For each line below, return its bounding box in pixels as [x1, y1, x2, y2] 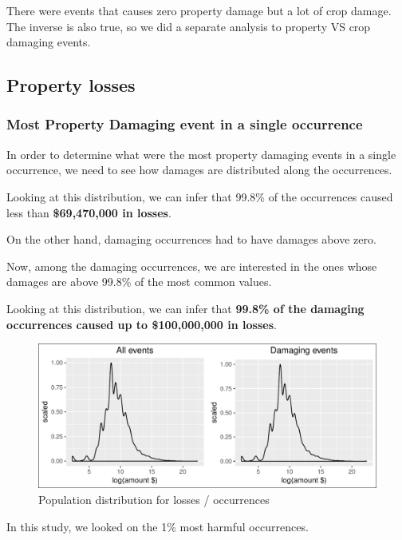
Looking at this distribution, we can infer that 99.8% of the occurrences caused [6, 188, 393, 204]
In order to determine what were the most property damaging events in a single [6, 145, 396, 162]
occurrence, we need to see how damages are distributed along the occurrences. [6, 161, 392, 178]
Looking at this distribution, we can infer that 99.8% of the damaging [6, 300, 365, 316]
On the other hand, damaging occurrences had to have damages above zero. [6, 231, 376, 248]
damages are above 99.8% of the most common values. [6, 273, 272, 290]
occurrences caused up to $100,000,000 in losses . [6, 316, 277, 332]
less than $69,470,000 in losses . [6, 204, 171, 220]
